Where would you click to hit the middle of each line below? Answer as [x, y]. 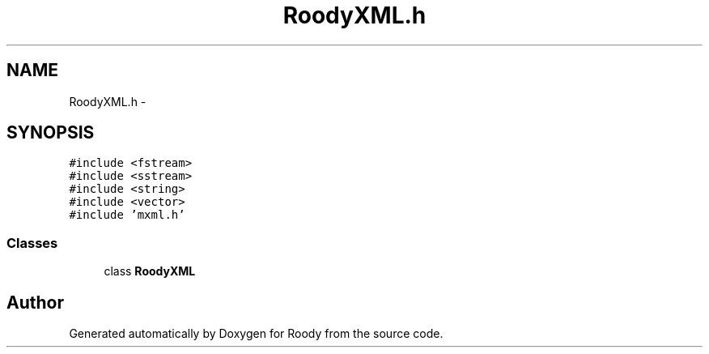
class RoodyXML [150, 271]
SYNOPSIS [51, 133]
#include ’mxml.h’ [127, 215]
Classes [32, 243]
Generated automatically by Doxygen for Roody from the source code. [256, 334]
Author [35, 302]
